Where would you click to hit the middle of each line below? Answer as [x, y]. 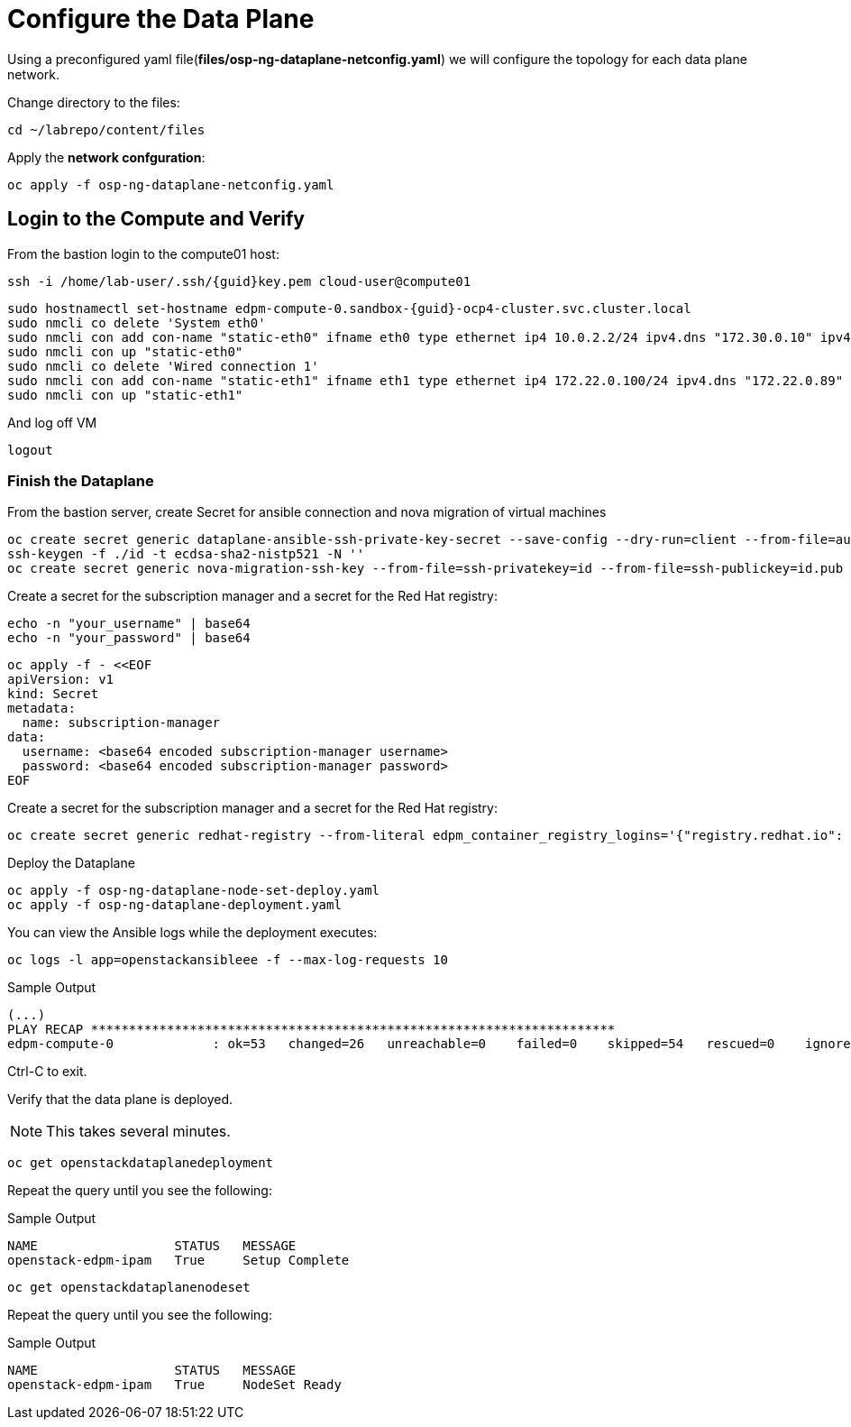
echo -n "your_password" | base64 [129, 638]
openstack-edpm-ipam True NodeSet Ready [174, 1385]
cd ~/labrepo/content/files [106, 129]
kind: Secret [53, 694]
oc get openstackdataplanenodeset [129, 1288]
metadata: [41, 709]
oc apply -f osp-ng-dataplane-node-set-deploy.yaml [194, 891]
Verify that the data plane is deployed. [120, 1100]
